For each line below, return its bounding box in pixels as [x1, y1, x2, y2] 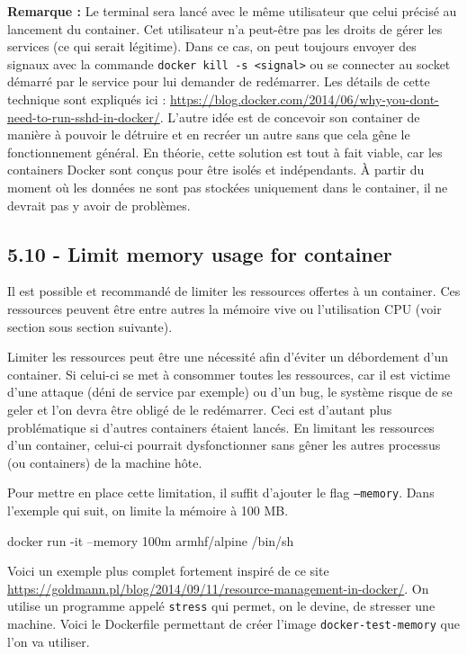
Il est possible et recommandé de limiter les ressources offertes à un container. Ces [7, 282, 461, 300]
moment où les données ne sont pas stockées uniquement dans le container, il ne [7, 178, 448, 196]
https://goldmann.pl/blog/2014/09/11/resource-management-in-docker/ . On [7, 578, 429, 597]
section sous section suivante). [7, 317, 173, 336]
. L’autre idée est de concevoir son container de [159, 107, 420, 126]
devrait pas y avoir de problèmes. [7, 195, 191, 214]
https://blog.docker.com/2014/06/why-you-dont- [169, 90, 439, 109]
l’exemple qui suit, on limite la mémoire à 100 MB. [7, 500, 289, 519]
